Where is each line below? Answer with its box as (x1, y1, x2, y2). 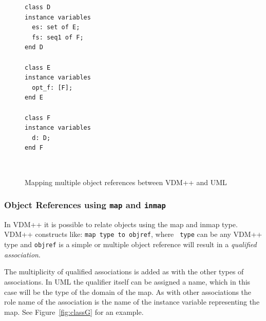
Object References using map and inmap (4, 198, 166, 211)
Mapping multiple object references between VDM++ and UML (25, 176, 227, 187)
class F (25, 114, 51, 122)
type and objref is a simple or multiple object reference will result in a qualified (4, 239, 257, 250)
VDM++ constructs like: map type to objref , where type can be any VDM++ (4, 229, 262, 239)
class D (25, 4, 51, 11)
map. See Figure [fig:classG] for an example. (4, 306, 144, 317)
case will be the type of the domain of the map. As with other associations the (4, 286, 252, 297)
